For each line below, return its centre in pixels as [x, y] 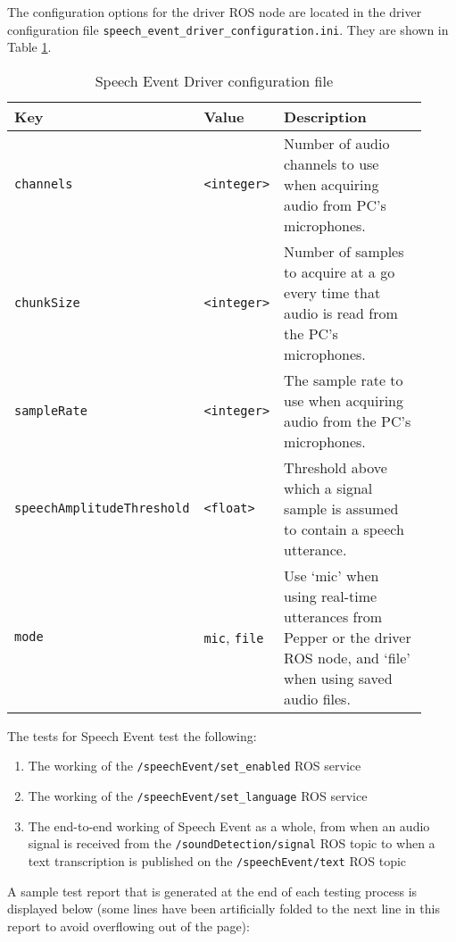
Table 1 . [29, 47]
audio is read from [341, 313]
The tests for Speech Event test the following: [132, 735]
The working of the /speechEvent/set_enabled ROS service [195, 766]
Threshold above [336, 467]
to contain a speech [344, 529]
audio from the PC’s [348, 421]
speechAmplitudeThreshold [102, 509]
